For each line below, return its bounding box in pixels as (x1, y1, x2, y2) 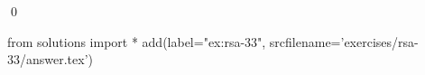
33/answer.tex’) (7, 50, 94, 69)
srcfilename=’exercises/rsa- (269, 32, 419, 51)
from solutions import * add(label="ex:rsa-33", (7, 32, 266, 51)
